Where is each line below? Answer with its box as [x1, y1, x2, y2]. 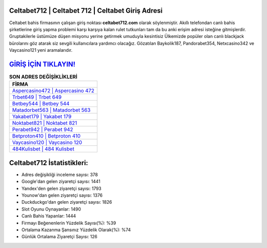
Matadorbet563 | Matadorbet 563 [12, 106, 91, 113]
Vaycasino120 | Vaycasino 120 [12, 139, 83, 146]
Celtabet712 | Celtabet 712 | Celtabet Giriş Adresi [9, 6, 163, 15]
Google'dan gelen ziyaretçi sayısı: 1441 [21, 178, 101, 184]
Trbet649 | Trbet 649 [12, 94, 62, 101]
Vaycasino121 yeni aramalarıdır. [9, 47, 73, 53]
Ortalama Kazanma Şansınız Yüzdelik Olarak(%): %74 [21, 227, 131, 233]
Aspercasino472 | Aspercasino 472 [12, 87, 94, 94]
